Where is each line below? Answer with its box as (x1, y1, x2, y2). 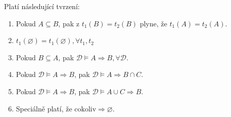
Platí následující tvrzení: (4, 1, 80, 11)
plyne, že (140, 18, 167, 28)
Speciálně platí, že (16, 103, 72, 113)
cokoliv (74, 105, 97, 113)
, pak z (58, 18, 79, 28)
